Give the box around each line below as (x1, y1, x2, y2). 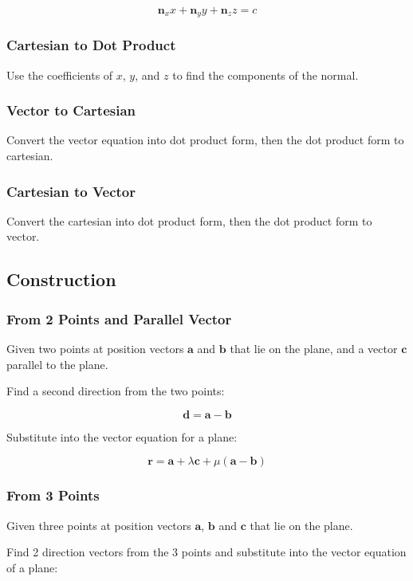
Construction (6, 267, 116, 292)
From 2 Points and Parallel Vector (6, 308, 232, 328)
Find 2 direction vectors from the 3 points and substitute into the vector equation (6, 544, 407, 560)
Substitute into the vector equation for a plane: (6, 428, 238, 445)
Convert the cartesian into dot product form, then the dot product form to (6, 212, 372, 229)
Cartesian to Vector (6, 181, 136, 201)
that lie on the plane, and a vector (230, 340, 398, 357)
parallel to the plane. (6, 355, 108, 372)
